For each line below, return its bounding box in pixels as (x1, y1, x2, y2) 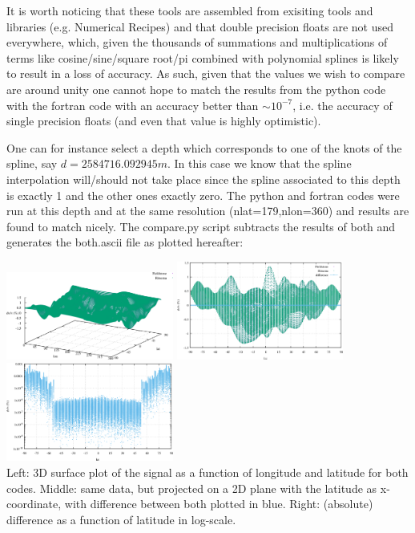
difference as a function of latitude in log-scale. (6, 511, 236, 527)
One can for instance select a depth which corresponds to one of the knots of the (6, 139, 402, 156)
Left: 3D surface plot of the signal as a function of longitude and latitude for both (6, 463, 409, 480)
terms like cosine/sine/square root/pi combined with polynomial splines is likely (6, 49, 399, 66)
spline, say (6, 155, 58, 172)
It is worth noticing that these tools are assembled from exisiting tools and (6, 2, 373, 18)
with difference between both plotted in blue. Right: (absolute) (64, 495, 373, 512)
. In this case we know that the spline (167, 155, 352, 172)
